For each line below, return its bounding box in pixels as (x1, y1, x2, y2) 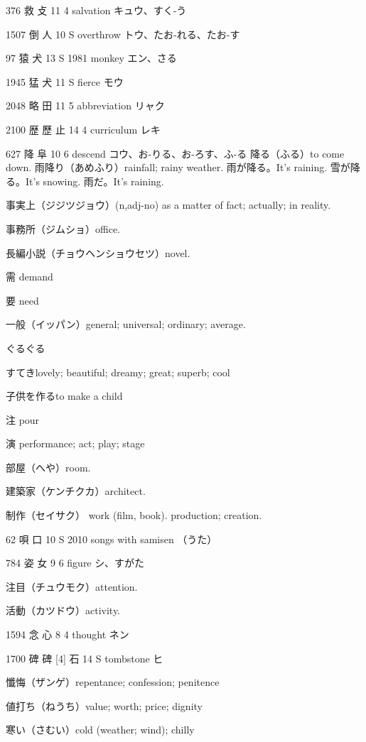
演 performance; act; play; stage (6, 436, 145, 451)
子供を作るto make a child (6, 388, 123, 403)
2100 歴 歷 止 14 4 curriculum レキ (6, 121, 161, 136)
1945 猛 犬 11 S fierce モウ (6, 74, 124, 89)
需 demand (6, 269, 53, 284)
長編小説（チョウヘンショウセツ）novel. (6, 245, 190, 260)
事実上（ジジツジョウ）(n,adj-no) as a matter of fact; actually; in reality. (6, 197, 331, 212)
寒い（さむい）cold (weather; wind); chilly (6, 722, 195, 737)
